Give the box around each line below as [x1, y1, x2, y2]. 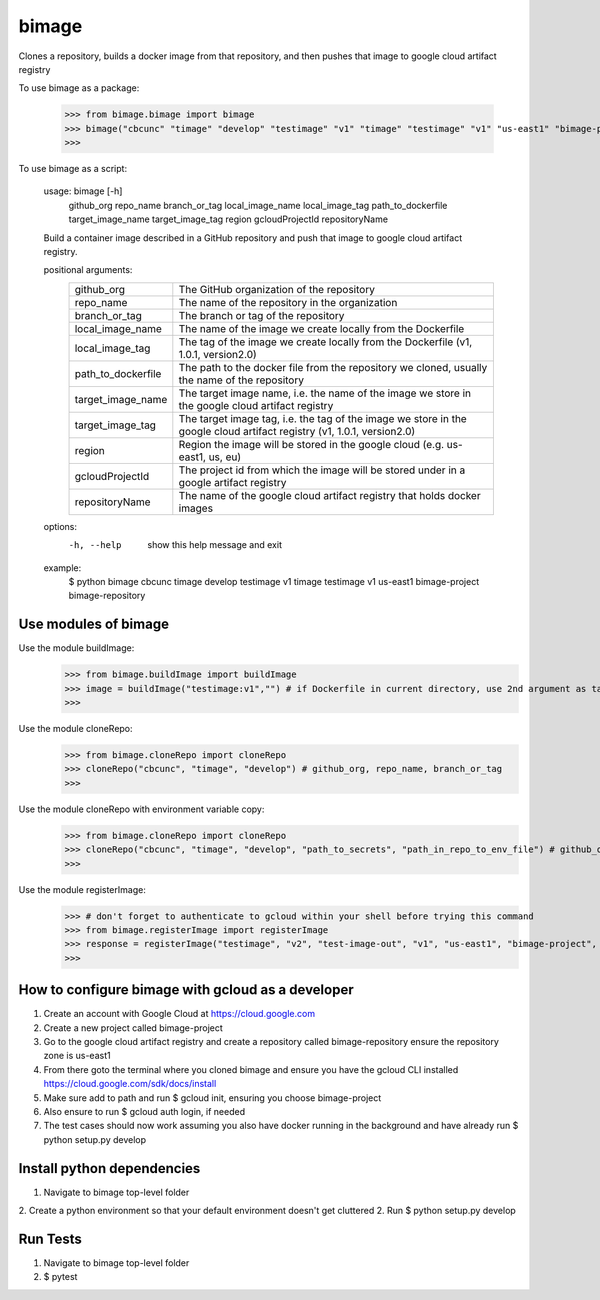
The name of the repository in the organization [178, 295, 398, 309]
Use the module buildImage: [18, 642, 135, 654]
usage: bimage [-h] [43, 185, 123, 197]
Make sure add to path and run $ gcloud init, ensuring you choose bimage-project [43, 1091, 382, 1104]
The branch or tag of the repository [178, 308, 345, 322]
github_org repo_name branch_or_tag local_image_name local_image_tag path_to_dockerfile [68, 199, 448, 211]
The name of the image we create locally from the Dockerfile [178, 321, 465, 335]
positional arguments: [43, 264, 133, 276]
